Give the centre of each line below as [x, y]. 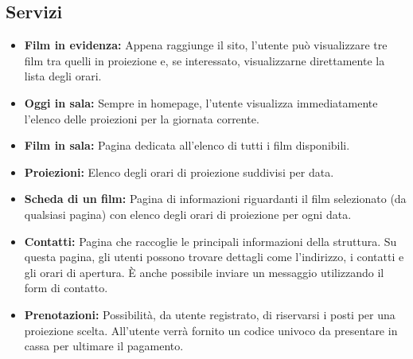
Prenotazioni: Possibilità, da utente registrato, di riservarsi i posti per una [210, 314]
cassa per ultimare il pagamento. [104, 346]
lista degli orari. [63, 76]
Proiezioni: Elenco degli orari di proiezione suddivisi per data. [179, 172]
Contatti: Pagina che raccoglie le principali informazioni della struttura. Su [210, 241]
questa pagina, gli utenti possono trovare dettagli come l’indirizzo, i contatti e [214, 257]
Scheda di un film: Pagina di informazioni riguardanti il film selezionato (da [215, 199]
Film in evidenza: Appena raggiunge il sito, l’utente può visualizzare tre [206, 45]
